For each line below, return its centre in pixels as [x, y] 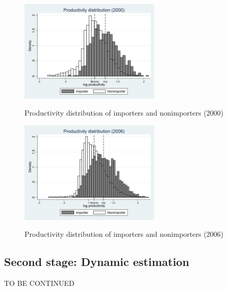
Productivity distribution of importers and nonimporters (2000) [124, 113]
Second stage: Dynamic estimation [97, 262]
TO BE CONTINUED [39, 283]
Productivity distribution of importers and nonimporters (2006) [124, 234]
